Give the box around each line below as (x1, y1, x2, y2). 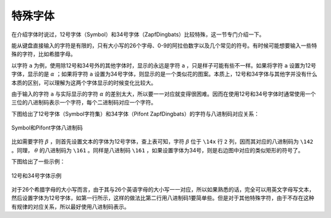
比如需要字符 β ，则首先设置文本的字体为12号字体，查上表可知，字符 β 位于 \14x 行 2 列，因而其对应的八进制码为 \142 (11, 138, 314, 146)
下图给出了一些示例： (11, 158, 66, 165)
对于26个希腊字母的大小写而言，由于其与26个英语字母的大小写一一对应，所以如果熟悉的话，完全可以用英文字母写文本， (11, 186, 315, 193)
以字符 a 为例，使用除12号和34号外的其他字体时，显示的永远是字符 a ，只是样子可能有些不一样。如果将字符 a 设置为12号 (11, 61, 317, 69)
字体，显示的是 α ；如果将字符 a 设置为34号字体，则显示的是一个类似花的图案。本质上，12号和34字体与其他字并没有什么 (11, 71, 318, 78)
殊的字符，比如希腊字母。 (11, 50, 76, 58)
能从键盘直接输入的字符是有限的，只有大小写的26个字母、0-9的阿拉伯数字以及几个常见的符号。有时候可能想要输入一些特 (11, 42, 318, 49)
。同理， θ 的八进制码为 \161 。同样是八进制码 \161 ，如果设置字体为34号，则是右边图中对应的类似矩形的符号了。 (11, 146, 303, 154)
